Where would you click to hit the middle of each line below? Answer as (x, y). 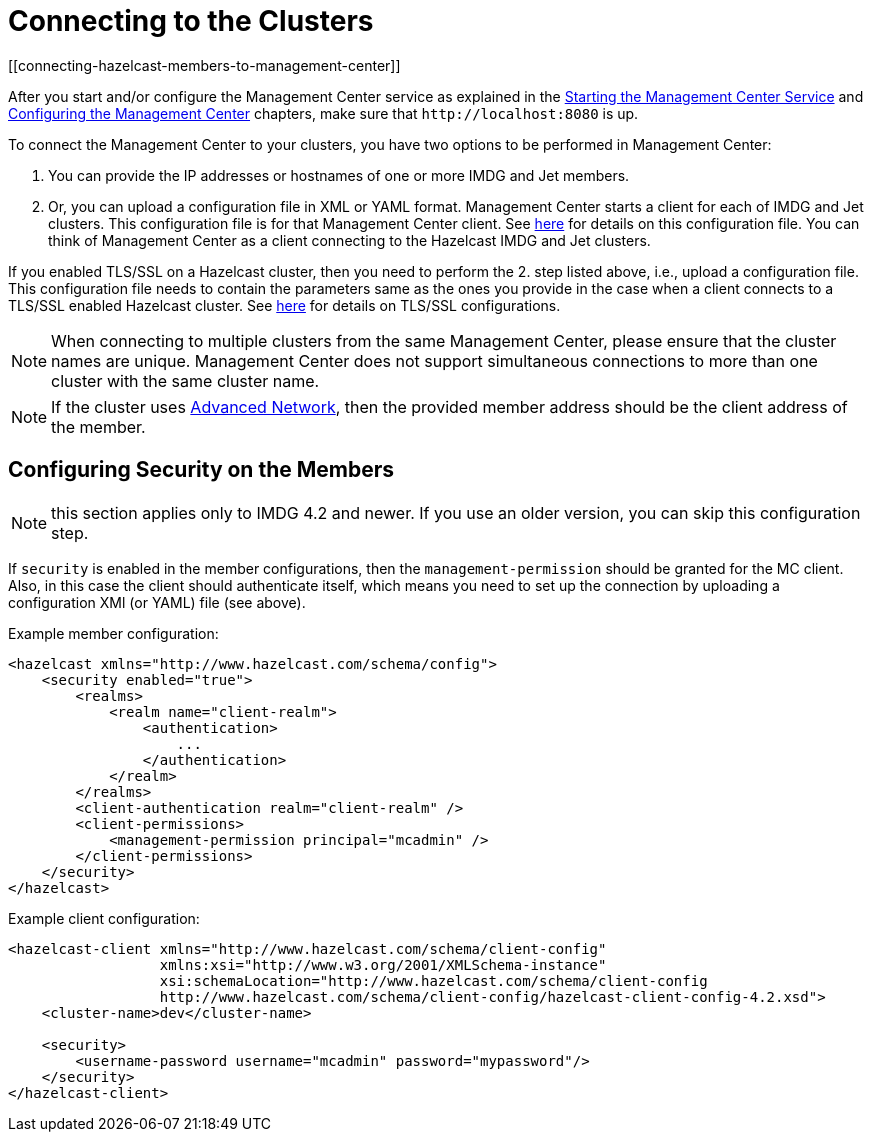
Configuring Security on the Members (201, 470)
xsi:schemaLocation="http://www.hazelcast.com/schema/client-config (433, 980)
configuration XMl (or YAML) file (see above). (157, 602)
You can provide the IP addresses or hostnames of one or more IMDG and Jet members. (339, 175)
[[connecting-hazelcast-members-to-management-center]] (204, 65)
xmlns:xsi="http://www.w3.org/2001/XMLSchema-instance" (383, 964)
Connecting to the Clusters (191, 21)
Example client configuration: (104, 918)
